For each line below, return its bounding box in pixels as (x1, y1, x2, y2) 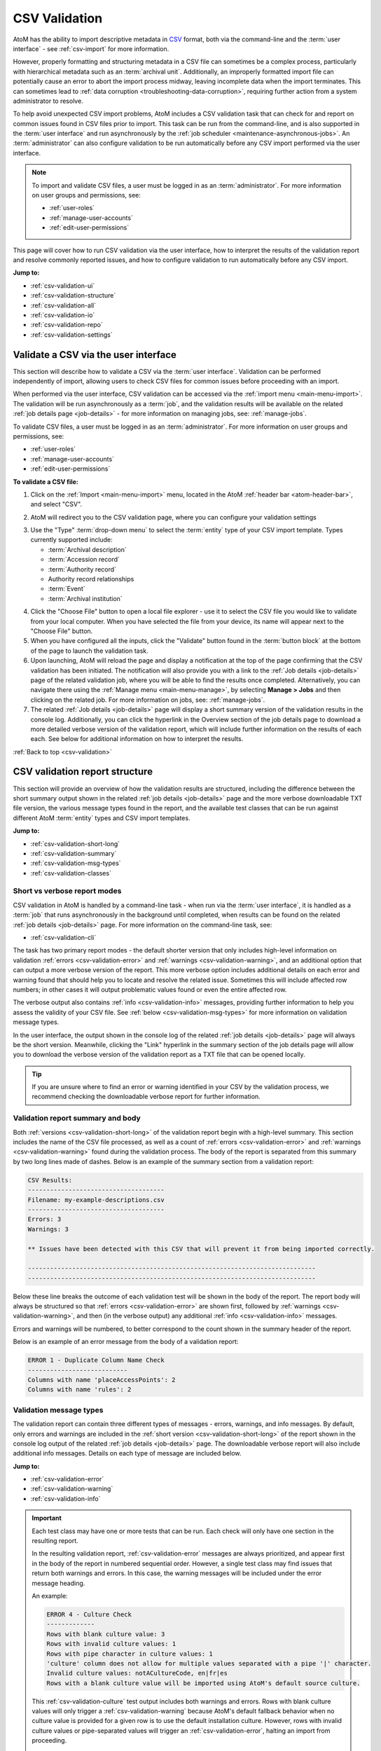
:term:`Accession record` (48, 555, 120, 564)
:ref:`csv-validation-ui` (30, 281, 95, 290)
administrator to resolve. (13, 97, 83, 105)
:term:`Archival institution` (48, 594, 123, 602)
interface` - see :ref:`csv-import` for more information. (13, 44, 169, 53)
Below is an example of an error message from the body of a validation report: (13, 1338, 239, 1346)
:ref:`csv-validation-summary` (30, 849, 117, 857)
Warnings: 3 (27, 1225, 69, 1233)
